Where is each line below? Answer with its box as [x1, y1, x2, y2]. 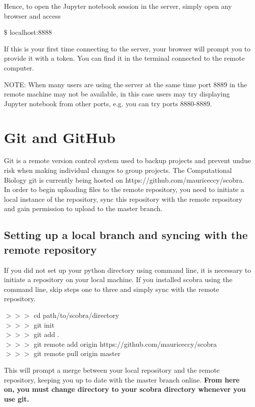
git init [33, 319, 54, 330]
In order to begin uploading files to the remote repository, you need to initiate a [4, 184, 244, 194]
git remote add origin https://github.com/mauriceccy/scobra [33, 338, 217, 349]
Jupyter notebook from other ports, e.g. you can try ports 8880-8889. [4, 98, 212, 108]
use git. [4, 393, 29, 404]
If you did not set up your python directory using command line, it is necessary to [4, 264, 251, 275]
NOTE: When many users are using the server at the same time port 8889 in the [4, 79, 247, 89]
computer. [4, 62, 34, 72]
